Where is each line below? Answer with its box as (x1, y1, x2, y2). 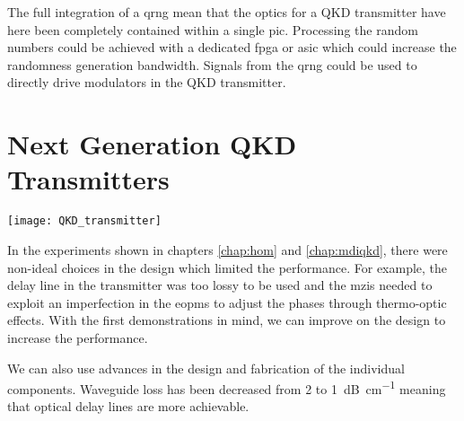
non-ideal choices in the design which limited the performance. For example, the (7, 258, 448, 276)
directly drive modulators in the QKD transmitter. (7, 73, 286, 92)
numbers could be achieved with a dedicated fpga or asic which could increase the (7, 38, 457, 57)
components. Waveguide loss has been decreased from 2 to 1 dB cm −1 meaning (7, 377, 446, 398)
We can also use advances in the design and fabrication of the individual (7, 358, 405, 377)
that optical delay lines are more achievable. (7, 397, 250, 416)
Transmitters (7, 161, 170, 197)
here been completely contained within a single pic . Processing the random (7, 20, 418, 39)
